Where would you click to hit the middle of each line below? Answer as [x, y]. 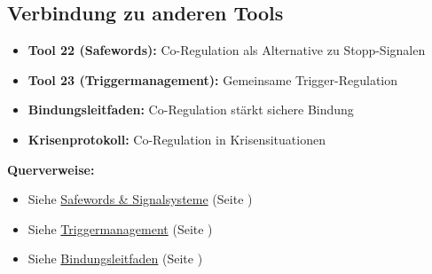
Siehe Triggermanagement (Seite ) [120, 228]
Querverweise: [51, 169]
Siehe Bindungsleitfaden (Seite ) [115, 258]
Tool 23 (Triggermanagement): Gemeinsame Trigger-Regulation [213, 79]
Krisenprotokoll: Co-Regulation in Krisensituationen [177, 139]
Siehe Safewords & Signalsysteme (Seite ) [140, 199]
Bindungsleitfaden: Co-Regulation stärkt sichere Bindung [191, 110]
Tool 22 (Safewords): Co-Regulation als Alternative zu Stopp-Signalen [227, 50]
